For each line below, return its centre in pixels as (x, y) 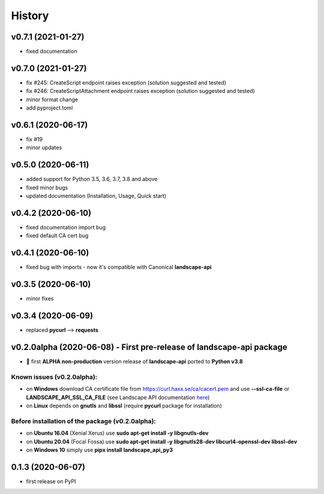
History (30, 16)
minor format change (52, 100)
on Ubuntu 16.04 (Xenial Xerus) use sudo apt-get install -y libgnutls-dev (117, 433)
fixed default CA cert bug (57, 236)
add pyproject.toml (49, 108)
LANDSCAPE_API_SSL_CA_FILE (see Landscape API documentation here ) (118, 397)
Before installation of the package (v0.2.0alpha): (83, 421)
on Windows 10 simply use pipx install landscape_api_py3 (100, 450)
